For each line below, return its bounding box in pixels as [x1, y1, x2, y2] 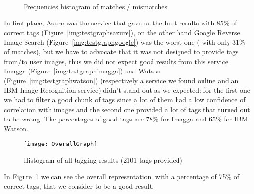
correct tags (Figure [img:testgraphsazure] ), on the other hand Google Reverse [4, 27, 240, 37]
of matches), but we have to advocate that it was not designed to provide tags [4, 46, 239, 56]
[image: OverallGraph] [24, 141, 98, 148]
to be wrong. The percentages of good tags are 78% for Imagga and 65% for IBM [4, 114, 248, 124]
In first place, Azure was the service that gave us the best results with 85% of [4, 18, 237, 28]
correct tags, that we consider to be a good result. [4, 181, 154, 191]
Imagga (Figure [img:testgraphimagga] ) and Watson [4, 66, 161, 76]
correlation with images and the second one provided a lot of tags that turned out [4, 104, 250, 114]
